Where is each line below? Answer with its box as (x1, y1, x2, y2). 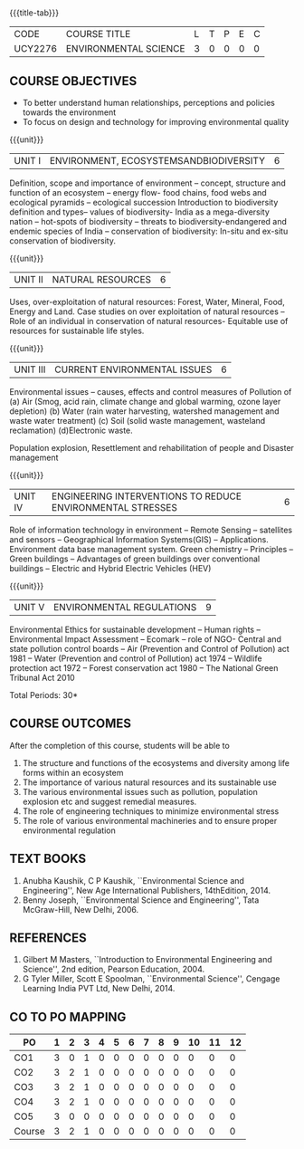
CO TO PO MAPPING (9, 1009, 127, 1025)
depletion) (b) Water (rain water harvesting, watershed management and (9, 406, 280, 417)
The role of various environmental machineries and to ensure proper (22, 815, 278, 826)
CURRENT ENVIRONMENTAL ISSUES (53, 363, 213, 376)
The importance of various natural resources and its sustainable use (22, 777, 278, 788)
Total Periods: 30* (9, 690, 79, 700)
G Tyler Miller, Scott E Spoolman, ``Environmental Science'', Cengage (22, 973, 280, 984)
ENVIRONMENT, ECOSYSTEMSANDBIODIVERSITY (49, 155, 265, 167)
